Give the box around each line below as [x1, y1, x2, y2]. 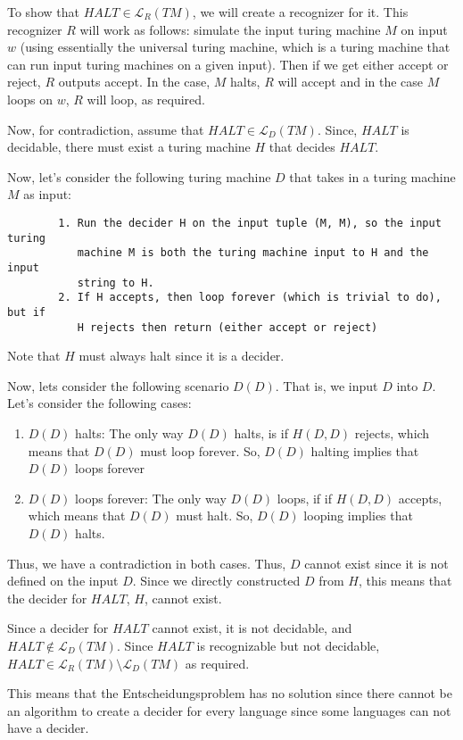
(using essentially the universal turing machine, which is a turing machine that [20, 37, 451, 56]
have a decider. [7, 719, 89, 737]
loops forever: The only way [75, 488, 227, 507]
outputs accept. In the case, [58, 72, 211, 91]
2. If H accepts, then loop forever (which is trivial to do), [58, 291, 442, 304]
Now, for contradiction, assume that [7, 120, 204, 138]
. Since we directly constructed [132, 571, 301, 590]
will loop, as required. [87, 89, 205, 108]
